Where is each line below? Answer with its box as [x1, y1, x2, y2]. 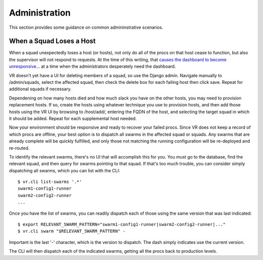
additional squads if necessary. [9, 86, 72, 92]
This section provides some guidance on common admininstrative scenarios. [9, 24, 163, 30]
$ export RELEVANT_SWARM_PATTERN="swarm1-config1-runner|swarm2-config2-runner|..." [18, 222, 226, 227]
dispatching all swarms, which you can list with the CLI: [9, 167, 120, 173]
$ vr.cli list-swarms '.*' [18, 179, 82, 185]
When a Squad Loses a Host [9, 37, 96, 45]
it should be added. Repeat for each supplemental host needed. [9, 115, 137, 121]
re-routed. [9, 145, 30, 151]
